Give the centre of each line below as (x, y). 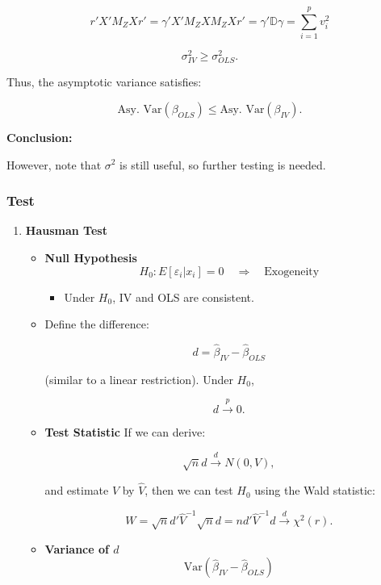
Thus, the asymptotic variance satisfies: (104, 82)
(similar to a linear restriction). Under (139, 379)
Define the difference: (97, 324)
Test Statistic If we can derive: (125, 432)
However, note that (54, 164)
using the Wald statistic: (315, 490)
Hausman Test (66, 230)
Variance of (77, 548)
